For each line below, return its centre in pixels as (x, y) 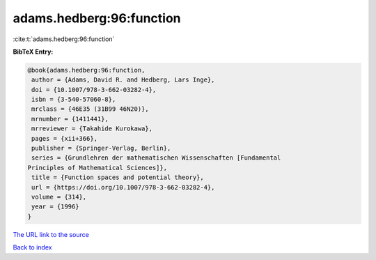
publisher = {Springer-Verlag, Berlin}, (101, 148)
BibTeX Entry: (33, 52)
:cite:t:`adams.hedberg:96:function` (64, 39)
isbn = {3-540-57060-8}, (74, 100)
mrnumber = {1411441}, (70, 119)
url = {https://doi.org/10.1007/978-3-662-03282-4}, (123, 187)
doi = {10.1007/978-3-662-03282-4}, (94, 90)
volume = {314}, (59, 197)
